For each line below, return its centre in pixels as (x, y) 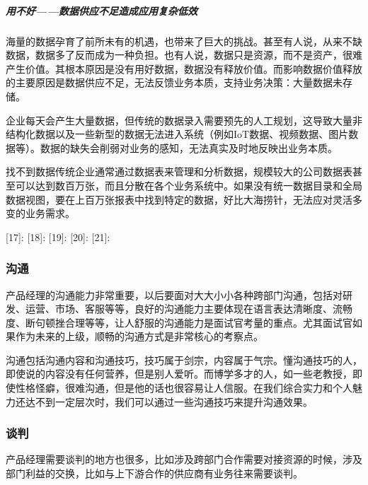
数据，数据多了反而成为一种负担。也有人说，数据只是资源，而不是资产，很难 (184, 55)
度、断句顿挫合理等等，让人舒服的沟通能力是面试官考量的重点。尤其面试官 (179, 322)
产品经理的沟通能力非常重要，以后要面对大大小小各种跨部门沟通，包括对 (174, 294)
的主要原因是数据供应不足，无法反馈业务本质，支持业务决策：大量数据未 (174, 82)
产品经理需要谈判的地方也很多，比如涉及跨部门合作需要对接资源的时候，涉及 (184, 459)
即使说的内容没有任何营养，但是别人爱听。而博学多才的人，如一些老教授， (179, 374)
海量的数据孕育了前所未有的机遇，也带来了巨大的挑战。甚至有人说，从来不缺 (184, 41)
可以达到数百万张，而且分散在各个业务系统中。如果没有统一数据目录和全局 (189, 185)
